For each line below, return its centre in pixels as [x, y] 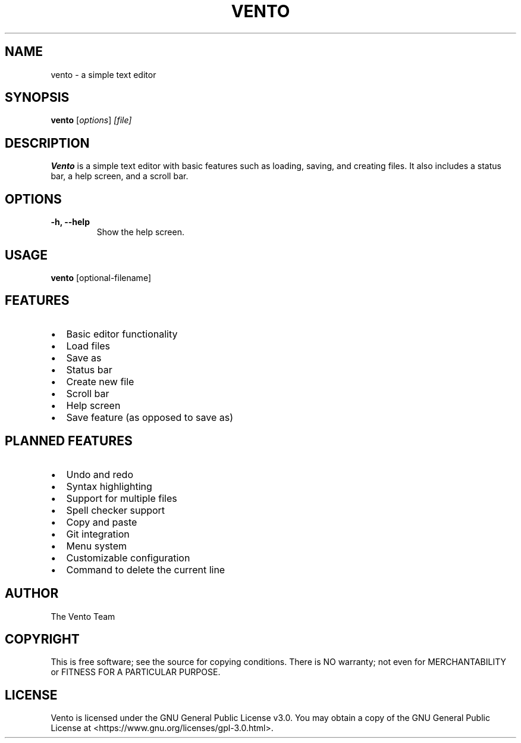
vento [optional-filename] [101, 277]
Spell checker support [116, 510]
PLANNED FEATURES [69, 441]
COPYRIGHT [42, 639]
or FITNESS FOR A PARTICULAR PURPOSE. [136, 672]
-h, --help [70, 222]
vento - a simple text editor [103, 74]
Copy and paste [102, 522]
